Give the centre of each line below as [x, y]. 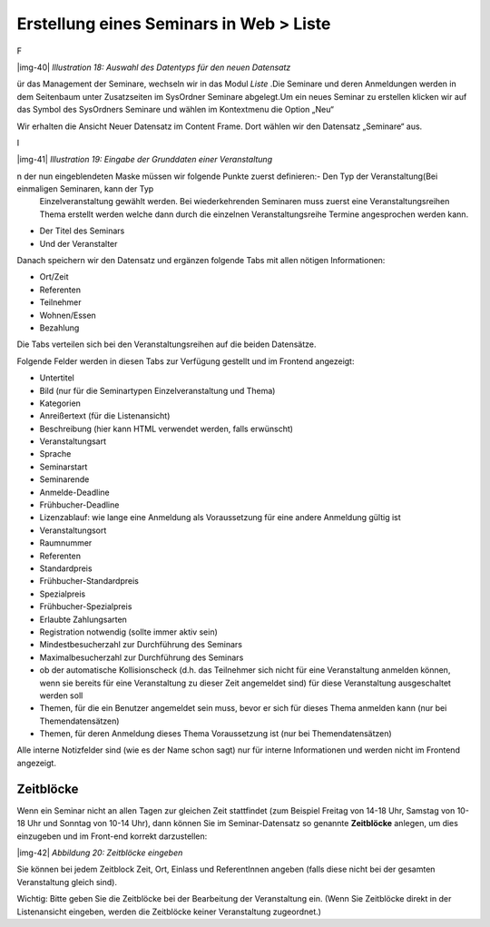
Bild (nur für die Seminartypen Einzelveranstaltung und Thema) [157, 390]
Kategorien [60, 403]
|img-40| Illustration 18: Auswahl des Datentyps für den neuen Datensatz [154, 67]
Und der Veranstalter [78, 243]
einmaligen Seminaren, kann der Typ [85, 189]
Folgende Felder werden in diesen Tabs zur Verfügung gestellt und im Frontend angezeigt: [186, 361]
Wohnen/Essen [68, 315]
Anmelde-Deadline [74, 492]
